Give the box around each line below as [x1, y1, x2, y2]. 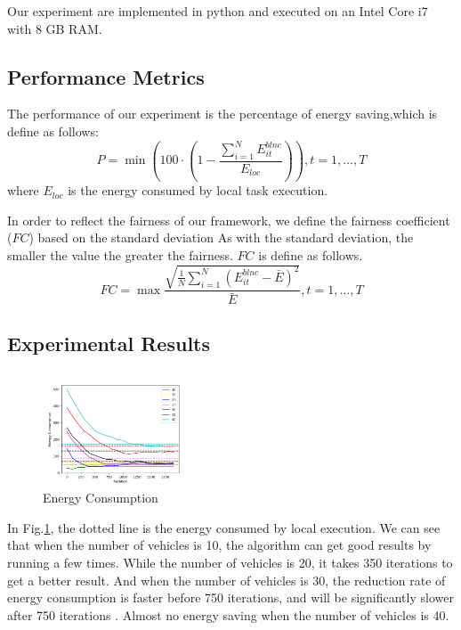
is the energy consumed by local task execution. [68, 181, 328, 200]
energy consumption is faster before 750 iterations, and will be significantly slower [7, 588, 454, 607]
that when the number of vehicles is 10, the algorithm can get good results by [7, 536, 432, 554]
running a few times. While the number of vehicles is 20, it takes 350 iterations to [7, 552, 453, 571]
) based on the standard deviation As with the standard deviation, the [28, 228, 414, 247]
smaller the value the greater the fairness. [7, 245, 233, 264]
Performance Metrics [7, 62, 205, 90]
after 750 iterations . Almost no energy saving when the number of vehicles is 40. [7, 605, 449, 624]
